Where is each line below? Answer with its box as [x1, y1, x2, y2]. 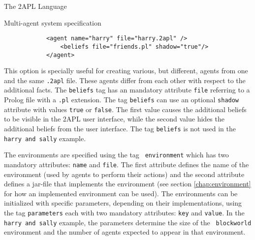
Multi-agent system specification [4, 17, 101, 28]
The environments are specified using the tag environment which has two [4, 150, 229, 160]
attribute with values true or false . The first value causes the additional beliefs [4, 104, 247, 114]
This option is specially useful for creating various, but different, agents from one [4, 65, 248, 76]
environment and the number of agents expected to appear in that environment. [4, 227, 246, 237]
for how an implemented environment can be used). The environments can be [4, 188, 238, 198]
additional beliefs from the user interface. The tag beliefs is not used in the [4, 123, 236, 133]
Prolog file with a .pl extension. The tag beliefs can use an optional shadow [4, 94, 239, 105]
